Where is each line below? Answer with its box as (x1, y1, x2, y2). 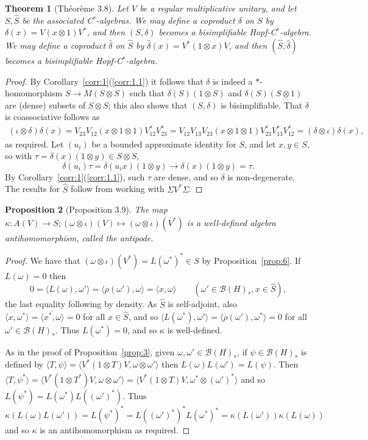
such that (129, 87, 165, 99)
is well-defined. (167, 324, 222, 336)
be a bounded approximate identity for (91, 137, 236, 150)
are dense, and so (154, 170, 218, 183)
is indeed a (213, 74, 253, 87)
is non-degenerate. (227, 170, 295, 183)
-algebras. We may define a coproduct (96, 13, 235, 26)
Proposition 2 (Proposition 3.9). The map (5, 203, 168, 216)
